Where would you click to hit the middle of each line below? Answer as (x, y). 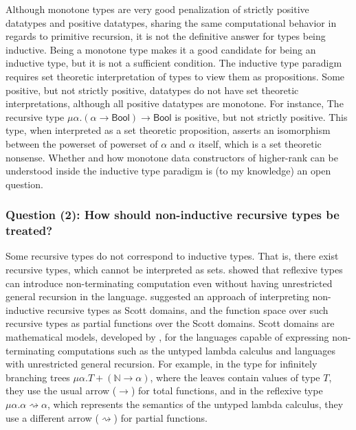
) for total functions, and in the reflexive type (227, 391)
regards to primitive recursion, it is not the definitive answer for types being (166, 36)
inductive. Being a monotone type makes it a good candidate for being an (161, 49)
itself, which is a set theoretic (260, 143)
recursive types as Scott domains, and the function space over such (188, 309)
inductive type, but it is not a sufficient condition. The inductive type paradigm (174, 63)
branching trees (38, 377)
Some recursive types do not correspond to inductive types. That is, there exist (172, 256)
